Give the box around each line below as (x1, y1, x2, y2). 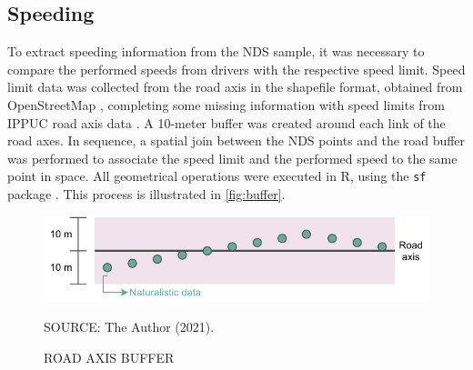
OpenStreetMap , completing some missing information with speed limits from (7, 95, 445, 114)
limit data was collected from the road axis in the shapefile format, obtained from (7, 77, 463, 96)
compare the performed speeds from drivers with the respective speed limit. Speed (7, 59, 466, 78)
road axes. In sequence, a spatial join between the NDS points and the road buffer (7, 131, 466, 150)
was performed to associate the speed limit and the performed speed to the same (7, 148, 458, 167)
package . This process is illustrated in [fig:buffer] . (7, 185, 286, 204)
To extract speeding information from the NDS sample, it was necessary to (7, 42, 425, 61)
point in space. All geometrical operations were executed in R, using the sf (7, 166, 427, 185)
